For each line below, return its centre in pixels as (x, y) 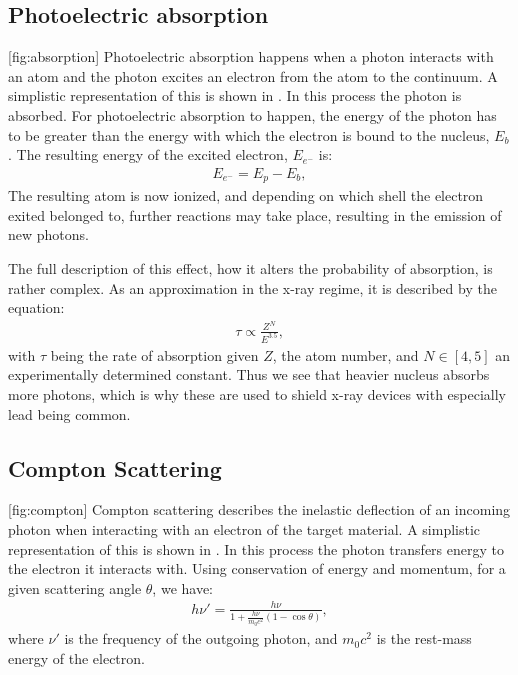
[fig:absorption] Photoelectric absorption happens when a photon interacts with (251, 56)
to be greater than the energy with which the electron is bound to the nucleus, (249, 134)
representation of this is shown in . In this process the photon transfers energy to (256, 548)
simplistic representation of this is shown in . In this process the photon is (235, 95)
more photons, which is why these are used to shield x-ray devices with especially (257, 393)
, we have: (183, 587)
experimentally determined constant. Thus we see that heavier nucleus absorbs (249, 374)
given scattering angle (75, 587)
